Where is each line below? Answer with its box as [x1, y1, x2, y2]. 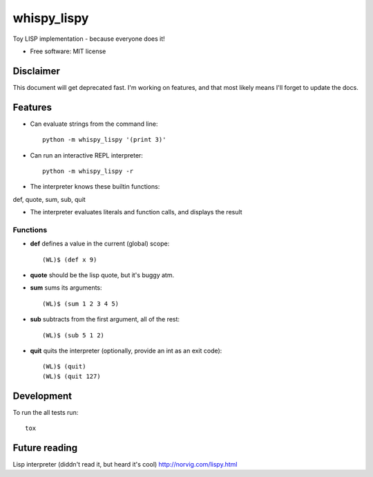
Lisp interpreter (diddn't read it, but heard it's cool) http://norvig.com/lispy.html [12, 460, 238, 468]
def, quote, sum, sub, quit [12, 195, 86, 203]
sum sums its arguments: [30, 283, 103, 292]
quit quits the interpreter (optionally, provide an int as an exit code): [30, 346, 222, 355]
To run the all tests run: [12, 408, 79, 416]
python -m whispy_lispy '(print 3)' [42, 135, 166, 144]
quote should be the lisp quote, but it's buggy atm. [30, 271, 175, 279]
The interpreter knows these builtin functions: [30, 183, 160, 191]
